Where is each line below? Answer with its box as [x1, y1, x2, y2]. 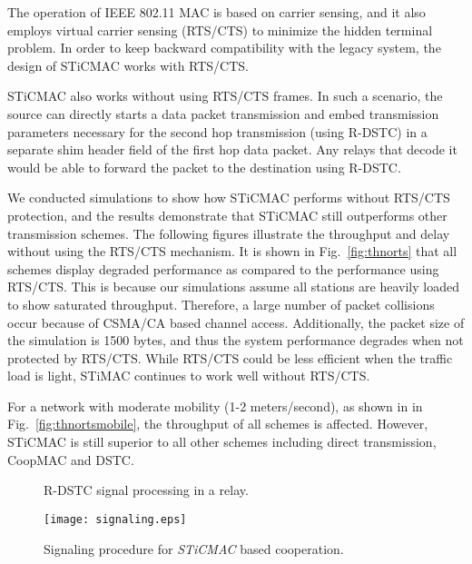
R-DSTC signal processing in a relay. [44, 480, 249, 500]
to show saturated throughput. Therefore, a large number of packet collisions [7, 294, 435, 313]
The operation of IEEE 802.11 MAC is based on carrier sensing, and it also [7, 3, 426, 21]
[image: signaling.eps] [44, 512, 187, 526]
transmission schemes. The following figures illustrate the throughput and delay [7, 223, 450, 242]
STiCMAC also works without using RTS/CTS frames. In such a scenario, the [7, 86, 443, 105]
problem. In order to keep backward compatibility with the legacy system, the [7, 38, 441, 57]
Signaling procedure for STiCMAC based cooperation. [44, 539, 344, 558]
